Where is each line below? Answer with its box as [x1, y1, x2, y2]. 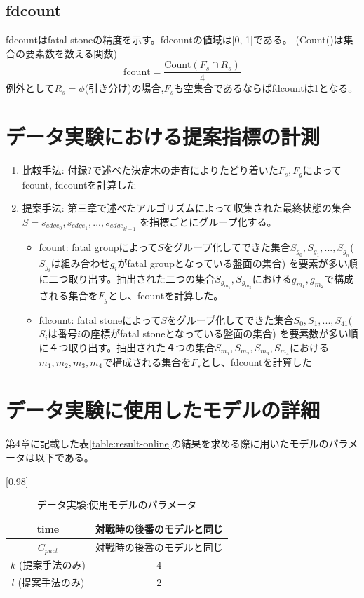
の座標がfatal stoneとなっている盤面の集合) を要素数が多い [81, 326, 349, 341]
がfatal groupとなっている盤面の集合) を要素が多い [117, 255, 348, 270]
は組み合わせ [50, 255, 110, 270]
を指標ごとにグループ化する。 [140, 214, 277, 229]
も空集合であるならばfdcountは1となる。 [173, 81, 358, 95]
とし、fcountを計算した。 [108, 288, 224, 303]
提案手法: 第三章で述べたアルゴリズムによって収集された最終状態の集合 [22, 201, 351, 215]
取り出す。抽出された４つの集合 [68, 339, 215, 354]
